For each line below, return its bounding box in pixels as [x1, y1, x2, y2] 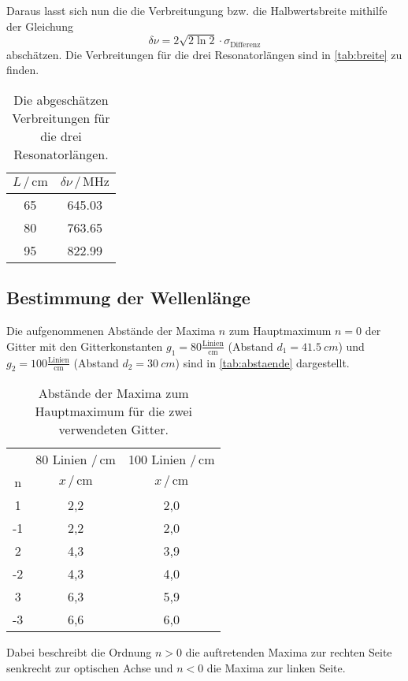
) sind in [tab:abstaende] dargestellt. [175, 354, 350, 370]
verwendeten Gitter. [58, 420, 169, 439]
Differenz [230, 40, 261, 49]
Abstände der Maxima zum [38, 384, 189, 403]
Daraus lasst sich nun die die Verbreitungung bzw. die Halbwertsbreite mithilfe [6, 2, 388, 18]
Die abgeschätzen [13, 90, 109, 109]
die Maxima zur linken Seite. [206, 659, 346, 675]
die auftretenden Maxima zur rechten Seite [185, 644, 392, 661]
